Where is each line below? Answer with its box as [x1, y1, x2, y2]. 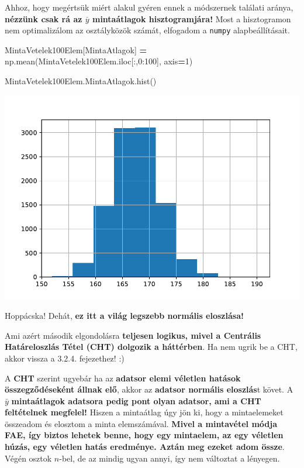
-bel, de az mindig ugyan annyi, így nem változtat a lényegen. [59, 452, 280, 464]
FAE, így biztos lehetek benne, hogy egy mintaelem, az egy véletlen [5, 429, 284, 441]
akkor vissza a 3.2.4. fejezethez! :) [5, 352, 125, 364]
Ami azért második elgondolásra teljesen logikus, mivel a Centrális [5, 329, 261, 341]
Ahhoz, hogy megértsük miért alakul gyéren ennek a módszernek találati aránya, [5, 1, 293, 13]
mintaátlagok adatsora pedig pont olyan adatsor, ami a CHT [11, 394, 261, 407]
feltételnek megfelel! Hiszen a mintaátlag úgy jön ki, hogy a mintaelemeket [5, 406, 284, 418]
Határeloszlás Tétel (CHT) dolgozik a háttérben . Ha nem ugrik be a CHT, [5, 340, 298, 353]
